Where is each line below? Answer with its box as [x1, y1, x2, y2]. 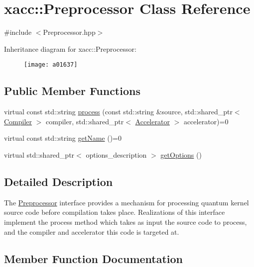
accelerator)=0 [183, 116, 229, 126]
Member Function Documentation [4, 251, 183, 266]
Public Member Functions [4, 83, 140, 98]
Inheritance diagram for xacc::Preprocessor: [4, 43, 136, 54]
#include [4, 27, 32, 37]
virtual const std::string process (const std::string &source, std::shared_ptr [4, 106, 233, 117]
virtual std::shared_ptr [4, 149, 75, 160]
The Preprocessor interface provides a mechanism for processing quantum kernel [4, 197, 249, 207]
